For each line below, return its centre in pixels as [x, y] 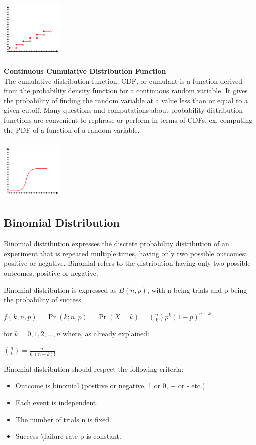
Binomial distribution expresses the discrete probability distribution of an [117, 244]
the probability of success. [44, 300]
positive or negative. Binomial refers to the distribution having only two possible [127, 263]
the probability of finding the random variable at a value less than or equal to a [126, 100]
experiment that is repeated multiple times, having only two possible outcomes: [126, 253]
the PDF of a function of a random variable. [72, 130]
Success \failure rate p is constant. [68, 436]
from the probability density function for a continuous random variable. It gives [126, 91]
